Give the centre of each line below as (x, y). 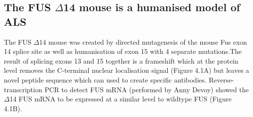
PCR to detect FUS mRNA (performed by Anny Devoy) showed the (147, 89)
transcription (23, 89)
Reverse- (221, 79)
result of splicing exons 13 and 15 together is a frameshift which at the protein (121, 60)
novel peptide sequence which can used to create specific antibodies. (105, 79)
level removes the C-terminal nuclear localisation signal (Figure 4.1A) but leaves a (127, 70)
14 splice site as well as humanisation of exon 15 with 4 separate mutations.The (123, 51)
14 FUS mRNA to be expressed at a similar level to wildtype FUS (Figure (120, 99)
